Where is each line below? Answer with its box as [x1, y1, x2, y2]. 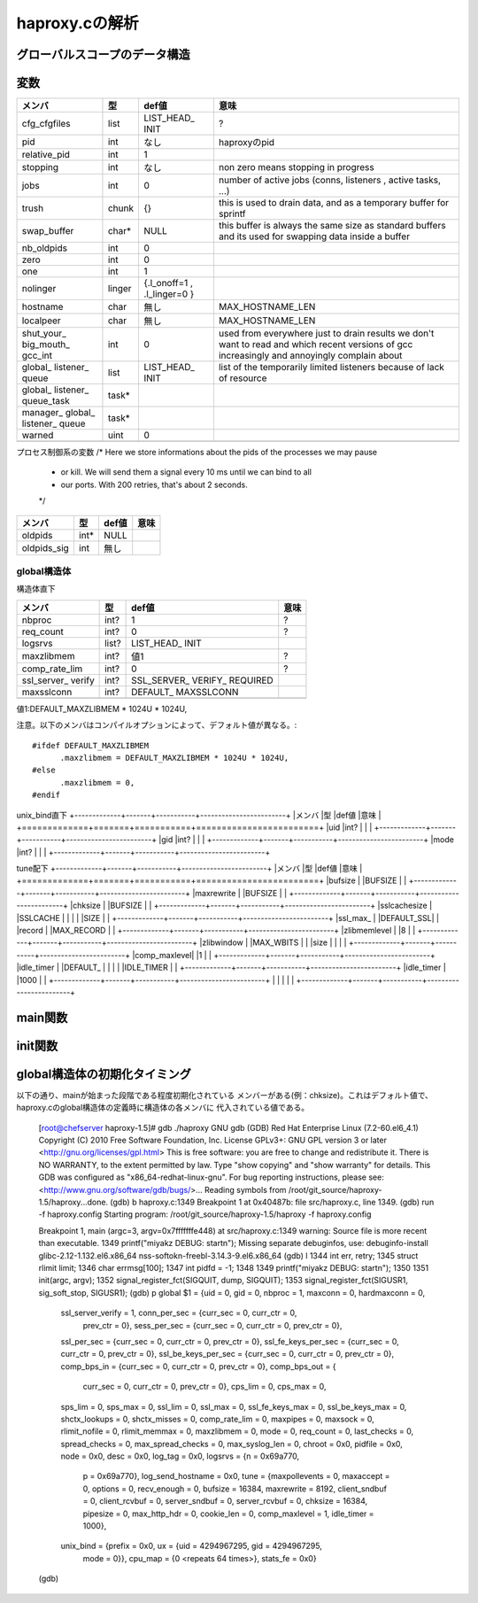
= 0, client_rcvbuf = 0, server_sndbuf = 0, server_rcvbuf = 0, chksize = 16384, [82, 1496, 368, 1506]
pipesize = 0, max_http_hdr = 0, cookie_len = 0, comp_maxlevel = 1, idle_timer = [82, 1508, 375, 1519]
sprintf [218, 208, 246, 221]
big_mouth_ [21, 338, 71, 351]
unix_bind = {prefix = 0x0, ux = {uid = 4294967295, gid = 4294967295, [60, 1541, 322, 1552]
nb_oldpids [21, 242, 68, 254]
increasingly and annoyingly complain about [218, 350, 403, 362]
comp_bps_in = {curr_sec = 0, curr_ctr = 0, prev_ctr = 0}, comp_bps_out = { [60, 1360, 336, 1372]
